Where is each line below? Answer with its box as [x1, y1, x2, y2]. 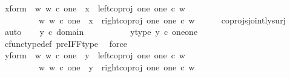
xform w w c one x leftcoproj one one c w [4, 2, 185, 14]
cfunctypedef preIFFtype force [4, 37, 127, 49]
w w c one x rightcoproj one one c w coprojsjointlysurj [38, 13, 286, 26]
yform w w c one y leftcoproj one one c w [4, 49, 185, 61]
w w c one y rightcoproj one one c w [38, 60, 195, 73]
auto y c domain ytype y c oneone [4, 25, 198, 38]
